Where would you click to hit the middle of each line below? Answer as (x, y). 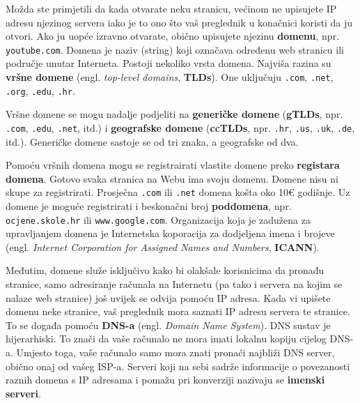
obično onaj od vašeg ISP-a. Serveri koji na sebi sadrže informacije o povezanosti (178, 366)
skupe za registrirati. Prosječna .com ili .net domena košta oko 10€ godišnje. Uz (178, 192)
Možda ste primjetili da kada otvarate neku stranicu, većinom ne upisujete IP (171, 8)
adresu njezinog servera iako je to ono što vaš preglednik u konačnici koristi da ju (179, 22)
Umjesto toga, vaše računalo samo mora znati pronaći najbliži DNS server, (175, 352)
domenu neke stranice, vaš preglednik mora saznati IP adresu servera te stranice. (178, 311)
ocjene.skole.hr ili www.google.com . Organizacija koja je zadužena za (158, 219)
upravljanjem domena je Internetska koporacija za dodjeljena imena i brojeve (170, 233)
